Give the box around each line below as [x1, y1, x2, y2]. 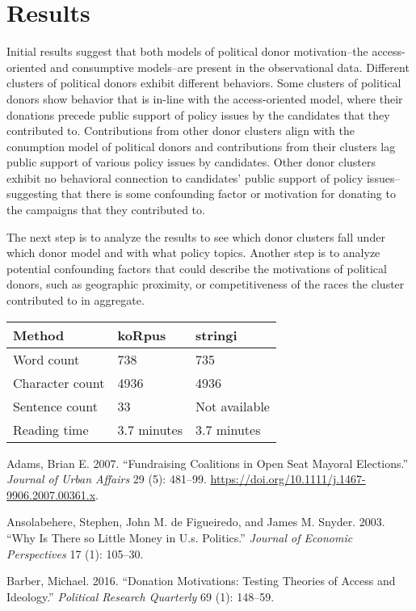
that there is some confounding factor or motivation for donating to [61, 185, 396, 202]
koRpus [117, 325, 166, 344]
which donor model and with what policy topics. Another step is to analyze [6, 244, 380, 261]
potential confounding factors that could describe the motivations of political [6, 259, 387, 276]
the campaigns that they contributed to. [6, 201, 205, 218]
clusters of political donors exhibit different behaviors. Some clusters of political [6, 74, 401, 91]
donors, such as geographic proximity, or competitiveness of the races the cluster [6, 276, 405, 293]
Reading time [13, 419, 89, 439]
